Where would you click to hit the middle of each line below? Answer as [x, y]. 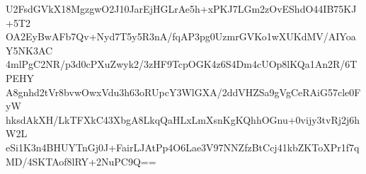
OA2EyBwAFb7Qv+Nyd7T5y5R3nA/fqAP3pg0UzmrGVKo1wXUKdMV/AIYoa [181, 36]
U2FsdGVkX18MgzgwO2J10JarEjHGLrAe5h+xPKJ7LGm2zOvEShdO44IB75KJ [181, 8]
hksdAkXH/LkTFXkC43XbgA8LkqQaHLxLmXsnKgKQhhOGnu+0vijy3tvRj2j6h [183, 119]
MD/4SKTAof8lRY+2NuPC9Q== [81, 161]
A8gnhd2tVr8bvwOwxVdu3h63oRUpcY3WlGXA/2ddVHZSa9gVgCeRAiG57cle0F [183, 92]
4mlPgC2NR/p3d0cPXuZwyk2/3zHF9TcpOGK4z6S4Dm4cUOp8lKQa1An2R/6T [182, 64]
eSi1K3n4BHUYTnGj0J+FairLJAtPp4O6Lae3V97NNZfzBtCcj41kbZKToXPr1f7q [183, 147]
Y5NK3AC [29, 50]
